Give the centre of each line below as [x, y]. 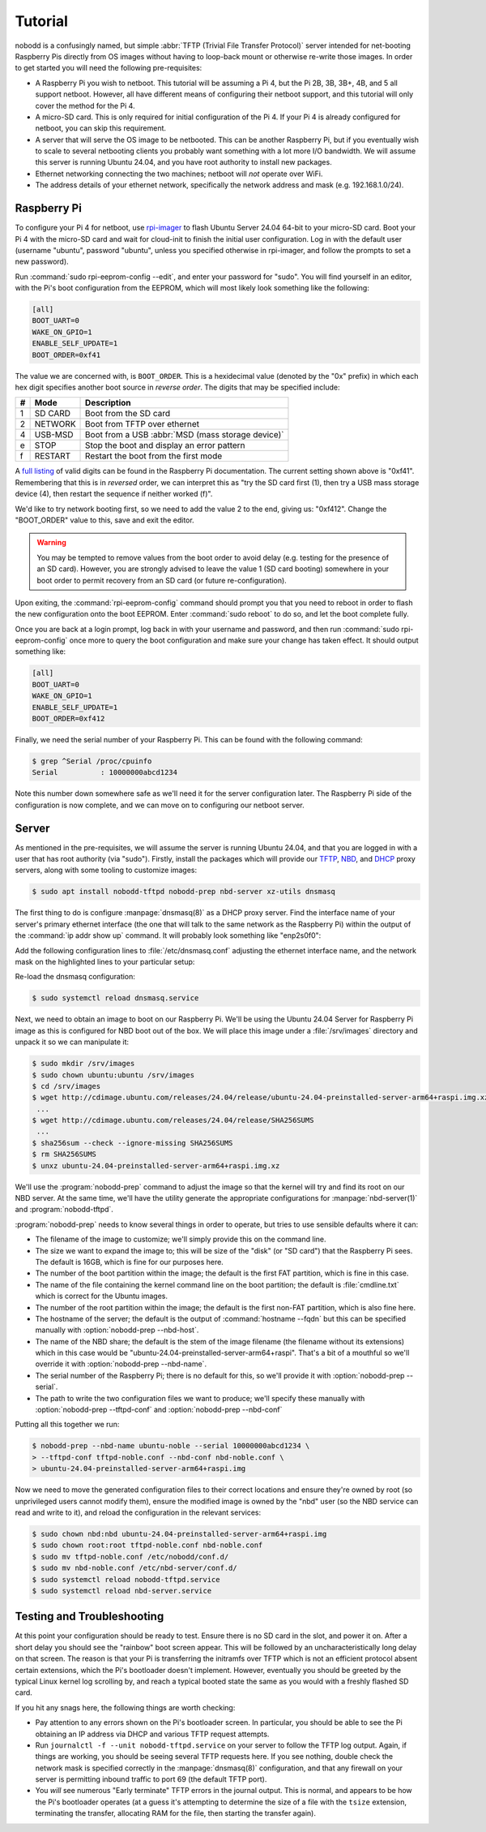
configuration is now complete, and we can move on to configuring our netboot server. [160, 805]
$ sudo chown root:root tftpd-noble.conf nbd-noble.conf [147, 1545]
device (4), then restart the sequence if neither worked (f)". [114, 494]
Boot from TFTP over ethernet [143, 424]
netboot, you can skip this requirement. [100, 128]
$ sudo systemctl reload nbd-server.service [122, 1591]
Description [108, 403]
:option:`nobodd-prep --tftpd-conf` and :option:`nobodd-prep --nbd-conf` [159, 1410]
